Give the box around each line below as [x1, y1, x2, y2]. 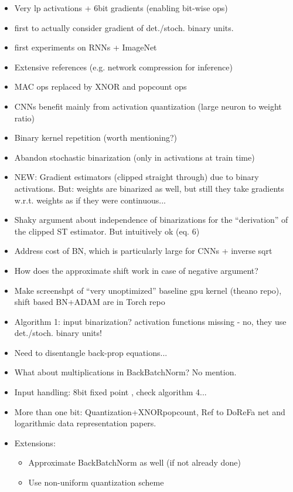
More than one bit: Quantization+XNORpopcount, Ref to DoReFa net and [14, 405, 285, 418]
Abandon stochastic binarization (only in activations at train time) [14, 151, 255, 163]
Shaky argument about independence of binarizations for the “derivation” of [14, 213, 288, 226]
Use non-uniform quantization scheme [28, 476, 164, 488]
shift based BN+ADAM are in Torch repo [14, 296, 165, 308]
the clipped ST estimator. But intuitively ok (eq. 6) [14, 225, 200, 237]
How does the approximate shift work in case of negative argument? [14, 264, 258, 276]
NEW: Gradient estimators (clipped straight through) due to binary [14, 171, 259, 183]
